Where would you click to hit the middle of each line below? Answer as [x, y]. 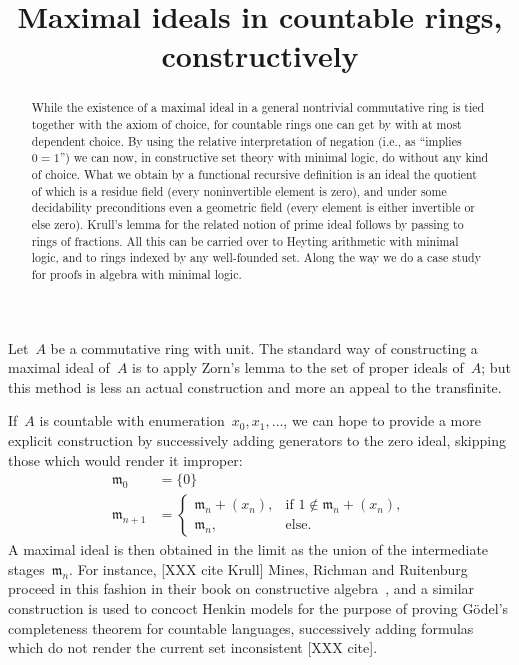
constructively [260, 55]
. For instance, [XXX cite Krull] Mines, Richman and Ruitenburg [268, 568]
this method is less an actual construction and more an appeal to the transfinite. [255, 386]
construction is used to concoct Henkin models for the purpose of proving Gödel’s [258, 607]
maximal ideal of [59, 367]
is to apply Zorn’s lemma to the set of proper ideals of [298, 367]
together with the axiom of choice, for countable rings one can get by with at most [246, 124]
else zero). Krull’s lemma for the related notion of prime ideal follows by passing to [247, 223]
